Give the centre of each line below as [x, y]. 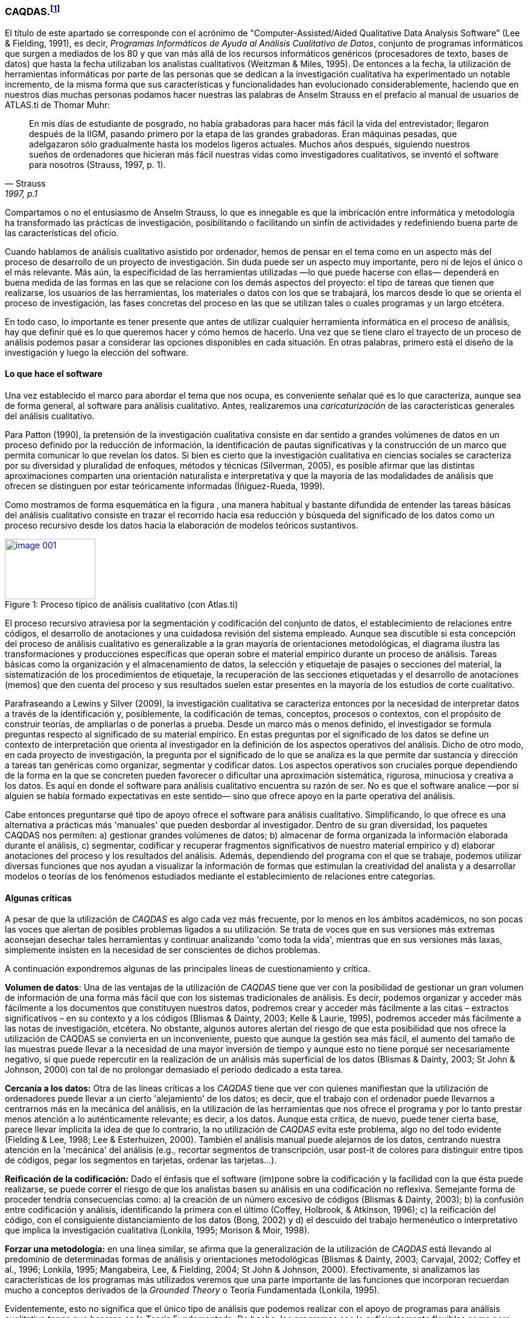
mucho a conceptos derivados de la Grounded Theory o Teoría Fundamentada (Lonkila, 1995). [192, 1290]
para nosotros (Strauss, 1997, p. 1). [97, 164]
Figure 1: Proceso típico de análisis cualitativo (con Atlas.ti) [121, 605]
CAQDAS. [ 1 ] [33, 11]
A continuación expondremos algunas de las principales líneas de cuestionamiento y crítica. [188, 969]
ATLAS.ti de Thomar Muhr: [58, 104]
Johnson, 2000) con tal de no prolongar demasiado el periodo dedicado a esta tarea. [174, 1070]
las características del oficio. [62, 233]
